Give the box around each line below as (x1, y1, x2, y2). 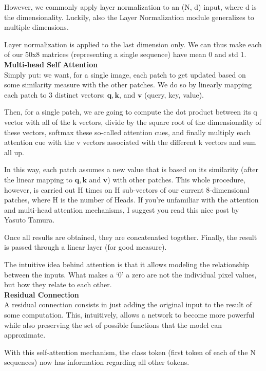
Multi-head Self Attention (4, 59, 98, 69)
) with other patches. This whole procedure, (107, 174, 245, 184)
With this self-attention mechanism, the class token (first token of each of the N (4, 346, 256, 357)
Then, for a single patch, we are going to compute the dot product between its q (4, 106, 257, 117)
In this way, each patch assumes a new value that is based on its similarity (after (4, 164, 258, 175)
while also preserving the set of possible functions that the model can (4, 319, 222, 330)
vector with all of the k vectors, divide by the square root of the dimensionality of (4, 116, 261, 127)
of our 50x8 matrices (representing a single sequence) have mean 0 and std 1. (4, 49, 246, 60)
